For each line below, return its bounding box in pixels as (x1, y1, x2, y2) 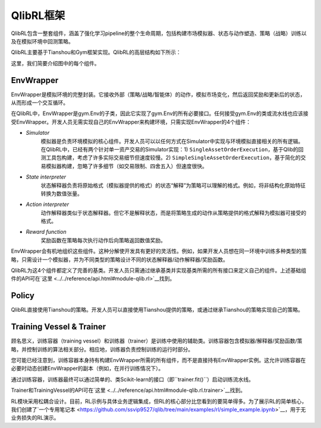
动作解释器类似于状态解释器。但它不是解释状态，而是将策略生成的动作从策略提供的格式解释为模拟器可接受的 (40, 209, 306, 216)
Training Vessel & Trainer (11, 322, 106, 332)
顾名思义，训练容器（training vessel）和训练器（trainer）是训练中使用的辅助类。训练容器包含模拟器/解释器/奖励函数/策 (11, 337, 303, 344)
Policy (11, 291, 35, 301)
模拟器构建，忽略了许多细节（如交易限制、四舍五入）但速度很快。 (45, 162, 207, 169)
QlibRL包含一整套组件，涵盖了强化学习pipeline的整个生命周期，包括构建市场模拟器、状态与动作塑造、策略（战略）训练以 (11, 30, 307, 37)
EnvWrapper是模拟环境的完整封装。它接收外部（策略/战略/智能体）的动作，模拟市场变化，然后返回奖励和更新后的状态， (11, 91, 306, 98)
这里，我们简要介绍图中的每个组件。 (11, 59, 100, 66)
